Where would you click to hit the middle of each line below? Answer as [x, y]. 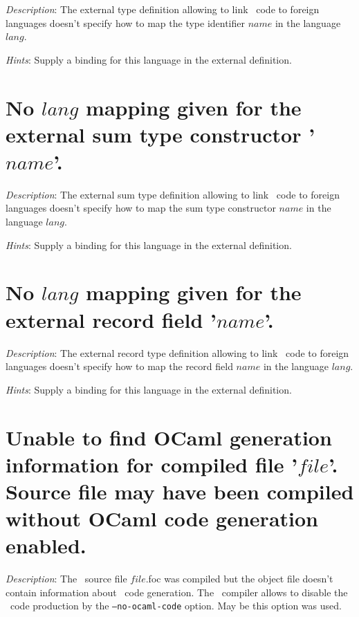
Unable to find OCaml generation [169, 437]
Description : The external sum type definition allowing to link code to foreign [173, 194]
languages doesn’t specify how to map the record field [119, 366]
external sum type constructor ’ [160, 134]
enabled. [46, 545]
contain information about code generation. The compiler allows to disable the [177, 592]
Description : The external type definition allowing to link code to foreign [163, 9]
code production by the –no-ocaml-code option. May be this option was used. [176, 606]
